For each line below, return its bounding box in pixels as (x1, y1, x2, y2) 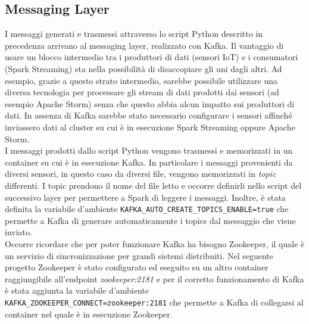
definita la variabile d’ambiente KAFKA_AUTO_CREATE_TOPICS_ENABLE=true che (5, 202, 289, 215)
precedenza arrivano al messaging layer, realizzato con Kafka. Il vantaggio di (5, 39, 284, 51)
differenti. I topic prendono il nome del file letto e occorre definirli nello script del (5, 179, 302, 191)
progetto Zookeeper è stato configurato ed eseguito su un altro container (5, 261, 269, 273)
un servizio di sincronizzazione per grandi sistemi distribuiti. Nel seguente (5, 249, 273, 261)
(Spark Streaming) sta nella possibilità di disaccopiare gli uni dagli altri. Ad (5, 62, 282, 74)
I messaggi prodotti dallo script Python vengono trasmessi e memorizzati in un (5, 144, 293, 157)
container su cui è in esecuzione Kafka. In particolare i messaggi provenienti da (5, 155, 293, 168)
